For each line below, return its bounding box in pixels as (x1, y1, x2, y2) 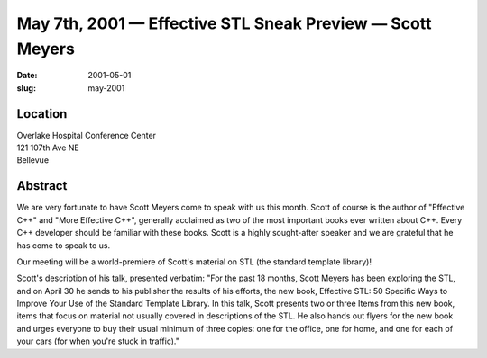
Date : (16, 70, 38, 81)
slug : (16, 82, 36, 94)
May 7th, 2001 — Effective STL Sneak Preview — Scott (16, 13, 432, 33)
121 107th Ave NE (16, 142, 80, 153)
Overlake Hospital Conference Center (16, 130, 157, 140)
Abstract (16, 178, 68, 193)
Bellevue (16, 155, 50, 166)
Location (16, 106, 68, 121)
